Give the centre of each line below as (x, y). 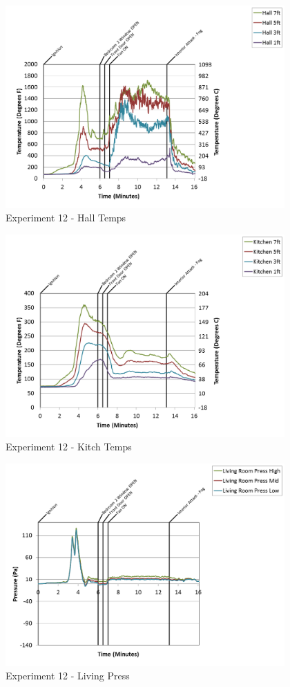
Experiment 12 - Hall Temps (66, 218)
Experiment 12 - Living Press (68, 676)
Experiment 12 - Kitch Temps (69, 447)
